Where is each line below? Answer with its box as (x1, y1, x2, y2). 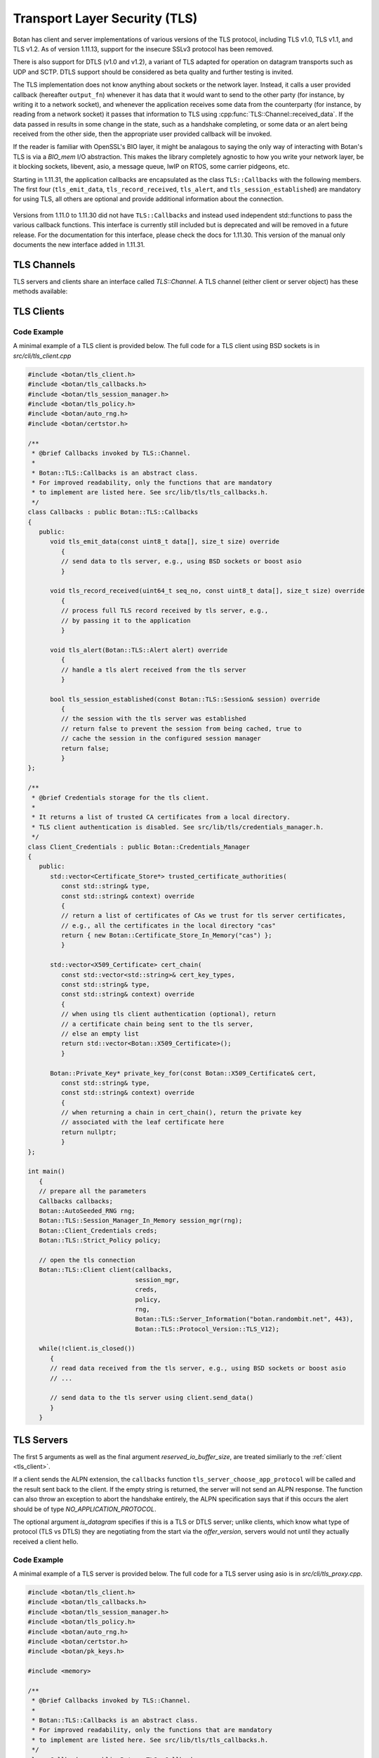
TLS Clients (13, 306, 65, 318)
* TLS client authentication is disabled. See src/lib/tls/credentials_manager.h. (32, 823, 324, 831)
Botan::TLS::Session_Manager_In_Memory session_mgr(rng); (39, 1217, 243, 1225)
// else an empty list (60, 1029, 140, 1037)
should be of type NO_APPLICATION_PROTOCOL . (13, 1505, 157, 1513)
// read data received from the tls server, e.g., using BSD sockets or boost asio (50, 1364, 347, 1373)
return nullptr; (60, 1128, 117, 1136)
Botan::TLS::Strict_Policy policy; (39, 1236, 161, 1245)
